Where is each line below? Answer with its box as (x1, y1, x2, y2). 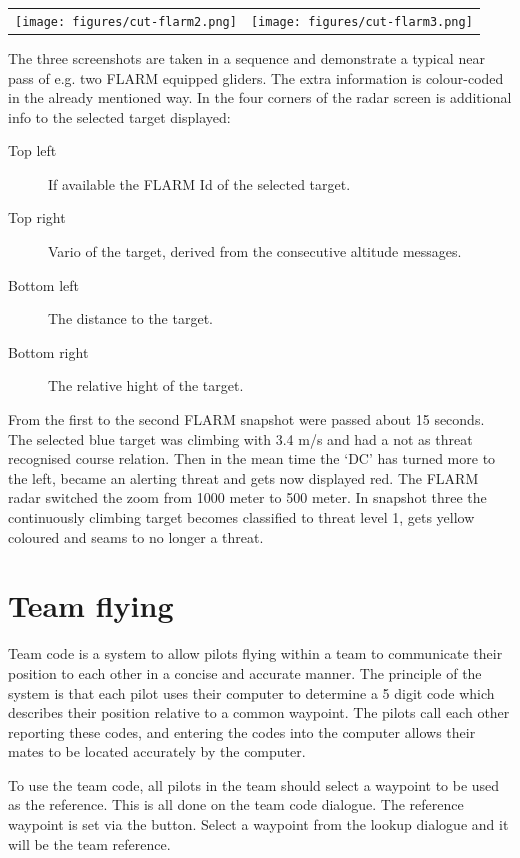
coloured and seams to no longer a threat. (8, 526, 264, 547)
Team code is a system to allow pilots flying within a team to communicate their (8, 643, 503, 664)
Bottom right (8, 341, 89, 362)
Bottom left (8, 274, 79, 295)
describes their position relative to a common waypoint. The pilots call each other (8, 702, 510, 723)
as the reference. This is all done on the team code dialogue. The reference (8, 794, 464, 815)
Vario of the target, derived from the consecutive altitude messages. (48, 241, 462, 262)
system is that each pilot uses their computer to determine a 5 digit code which (8, 682, 495, 703)
